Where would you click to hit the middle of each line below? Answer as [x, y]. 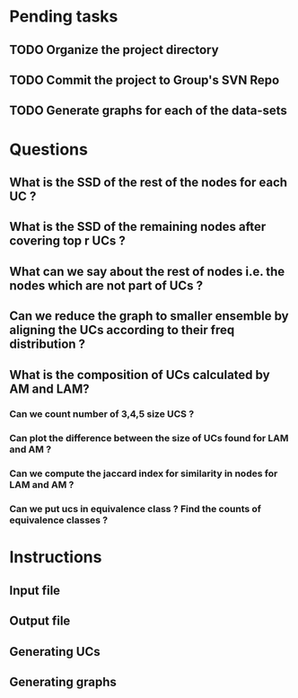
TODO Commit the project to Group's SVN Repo [145, 80]
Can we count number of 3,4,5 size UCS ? [102, 414]
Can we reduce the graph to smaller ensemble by [149, 316]
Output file [40, 621]
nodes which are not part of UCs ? [106, 285]
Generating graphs [63, 681]
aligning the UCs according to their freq [122, 330]
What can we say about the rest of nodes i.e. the [147, 271]
